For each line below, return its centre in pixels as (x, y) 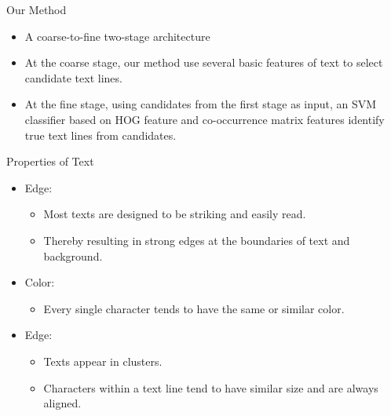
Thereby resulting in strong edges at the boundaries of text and (197, 240)
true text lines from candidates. (100, 135)
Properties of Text (50, 161)
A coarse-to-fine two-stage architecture (117, 36)
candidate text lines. (73, 77)
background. (73, 255)
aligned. (62, 403)
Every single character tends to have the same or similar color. (194, 308)
